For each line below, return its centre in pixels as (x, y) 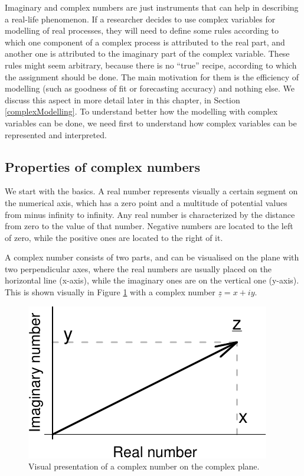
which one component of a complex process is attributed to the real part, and (145, 42)
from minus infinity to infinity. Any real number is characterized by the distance (150, 214)
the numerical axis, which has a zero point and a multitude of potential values (146, 202)
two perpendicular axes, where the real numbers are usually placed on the (138, 268)
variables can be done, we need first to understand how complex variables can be (151, 123)
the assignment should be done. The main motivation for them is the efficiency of (152, 76)
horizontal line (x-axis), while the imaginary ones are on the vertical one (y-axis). (152, 280)
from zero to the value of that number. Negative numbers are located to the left (149, 226)
